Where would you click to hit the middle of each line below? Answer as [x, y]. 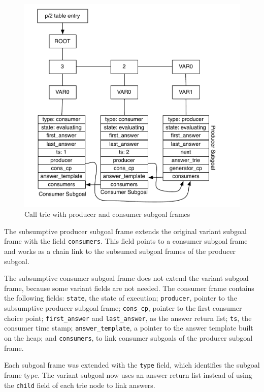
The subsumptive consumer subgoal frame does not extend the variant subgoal [126, 278]
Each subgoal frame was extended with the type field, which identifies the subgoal [132, 365]
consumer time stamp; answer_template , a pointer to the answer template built [129, 328]
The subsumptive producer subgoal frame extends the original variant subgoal [125, 231]
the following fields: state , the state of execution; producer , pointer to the [121, 298]
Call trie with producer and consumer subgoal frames [107, 214]
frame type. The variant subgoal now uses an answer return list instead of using [128, 374]
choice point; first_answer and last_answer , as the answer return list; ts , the [128, 318]
